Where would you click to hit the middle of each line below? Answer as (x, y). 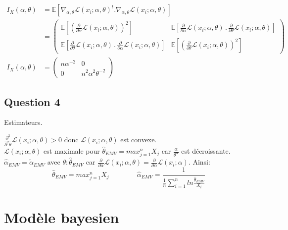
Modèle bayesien (62, 217)
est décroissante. (206, 151)
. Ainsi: (199, 162)
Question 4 (32, 101)
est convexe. (139, 140)
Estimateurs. (23, 122)
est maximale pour (72, 151)
